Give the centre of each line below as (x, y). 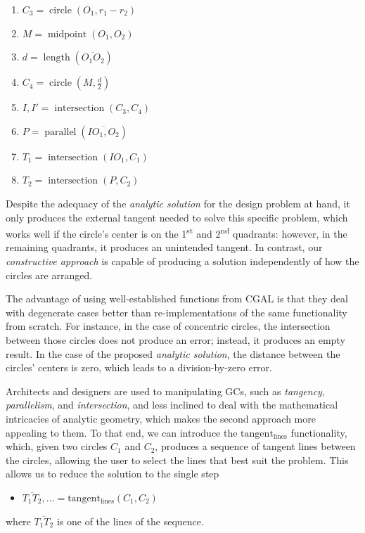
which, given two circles (57, 446)
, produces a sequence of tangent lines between (255, 446)
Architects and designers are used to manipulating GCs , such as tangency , (165, 391)
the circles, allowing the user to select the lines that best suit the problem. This (177, 460)
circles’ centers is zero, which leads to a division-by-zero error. (139, 367)
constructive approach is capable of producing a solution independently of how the (182, 261)
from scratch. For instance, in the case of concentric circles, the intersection (168, 326)
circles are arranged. (49, 275)
